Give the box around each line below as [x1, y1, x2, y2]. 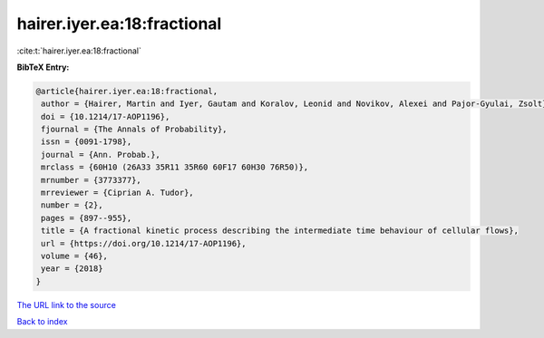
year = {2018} [41, 264, 103, 274]
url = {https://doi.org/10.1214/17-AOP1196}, [41, 238, 247, 248]
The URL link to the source [16, 299, 117, 310]
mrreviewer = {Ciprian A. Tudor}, [41, 188, 194, 198]
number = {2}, [41, 200, 103, 210]
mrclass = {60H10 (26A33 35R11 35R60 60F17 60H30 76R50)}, [41, 162, 309, 172]
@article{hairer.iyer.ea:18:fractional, [35, 86, 218, 96]
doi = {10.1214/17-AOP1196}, [41, 111, 170, 121]
